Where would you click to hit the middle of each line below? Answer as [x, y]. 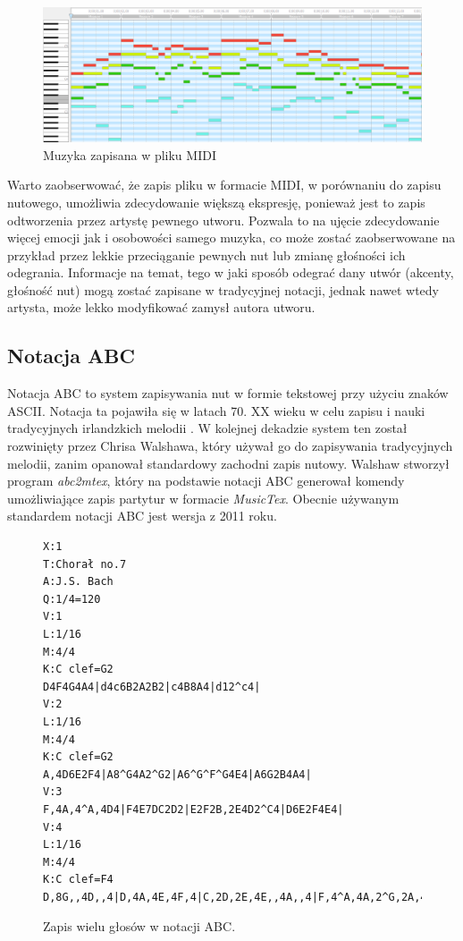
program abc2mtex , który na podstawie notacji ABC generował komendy [206, 481]
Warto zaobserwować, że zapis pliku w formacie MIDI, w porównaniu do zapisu [224, 185]
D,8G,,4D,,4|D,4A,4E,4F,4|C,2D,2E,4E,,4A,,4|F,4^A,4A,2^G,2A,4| [238, 897]
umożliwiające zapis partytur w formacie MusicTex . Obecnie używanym [203, 498]
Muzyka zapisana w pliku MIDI [130, 154]
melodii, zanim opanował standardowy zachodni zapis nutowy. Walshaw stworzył [228, 463]
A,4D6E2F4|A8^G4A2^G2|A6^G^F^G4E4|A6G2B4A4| [177, 774]
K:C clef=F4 [78, 880]
